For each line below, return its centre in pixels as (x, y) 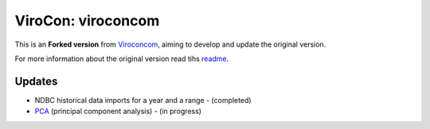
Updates (36, 81)
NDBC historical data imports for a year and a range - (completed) (143, 100)
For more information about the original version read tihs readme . (122, 59)
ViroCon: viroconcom (87, 21)
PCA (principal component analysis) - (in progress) (118, 112)
